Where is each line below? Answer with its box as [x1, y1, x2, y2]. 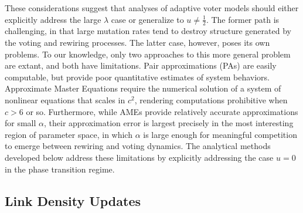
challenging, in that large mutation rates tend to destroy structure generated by [5, 25, 291, 37]
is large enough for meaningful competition [143, 128, 297, 140]
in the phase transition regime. [5, 163, 115, 175]
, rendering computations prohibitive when [134, 93, 288, 106]
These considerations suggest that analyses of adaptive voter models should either [5, 2, 299, 13]
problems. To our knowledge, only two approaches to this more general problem [5, 48, 291, 60]
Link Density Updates [5, 191, 141, 209]
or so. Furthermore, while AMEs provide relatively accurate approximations [26, 105, 298, 117]
